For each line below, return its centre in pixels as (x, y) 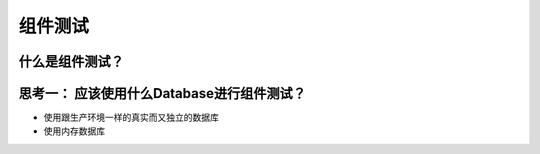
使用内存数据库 (74, 131)
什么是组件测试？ (71, 61)
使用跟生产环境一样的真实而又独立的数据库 (131, 117)
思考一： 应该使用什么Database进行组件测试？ (162, 93)
